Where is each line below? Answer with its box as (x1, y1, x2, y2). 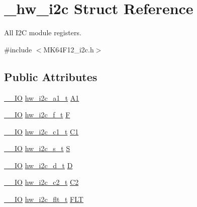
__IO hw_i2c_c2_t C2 (4, 177, 79, 187)
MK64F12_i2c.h (43, 44, 94, 54)
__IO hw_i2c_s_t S (4, 143, 70, 154)
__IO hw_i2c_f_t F (4, 109, 70, 120)
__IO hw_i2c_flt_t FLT (4, 194, 83, 204)
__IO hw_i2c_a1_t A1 (4, 92, 79, 103)
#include (4, 44, 32, 54)
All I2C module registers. (4, 27, 81, 38)
